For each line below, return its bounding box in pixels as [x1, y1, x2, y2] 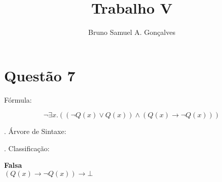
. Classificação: [4, 143, 50, 153]
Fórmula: [4, 94, 32, 105]
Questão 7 [4, 65, 76, 85]
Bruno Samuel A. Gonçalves [88, 27, 175, 37]
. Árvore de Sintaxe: [4, 126, 66, 136]
